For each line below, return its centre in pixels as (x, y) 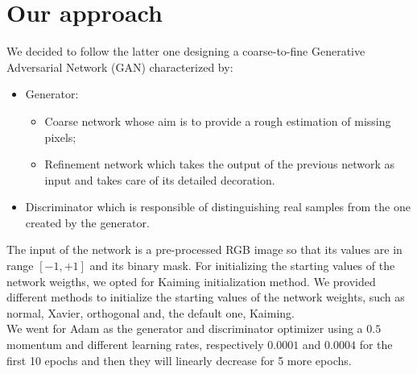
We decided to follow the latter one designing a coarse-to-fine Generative (186, 51)
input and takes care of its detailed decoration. (160, 179)
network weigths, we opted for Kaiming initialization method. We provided (191, 281)
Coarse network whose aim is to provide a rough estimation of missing (218, 121)
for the (376, 345)
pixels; (60, 137)
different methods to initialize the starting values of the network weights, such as (206, 297)
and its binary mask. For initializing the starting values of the (242, 266)
